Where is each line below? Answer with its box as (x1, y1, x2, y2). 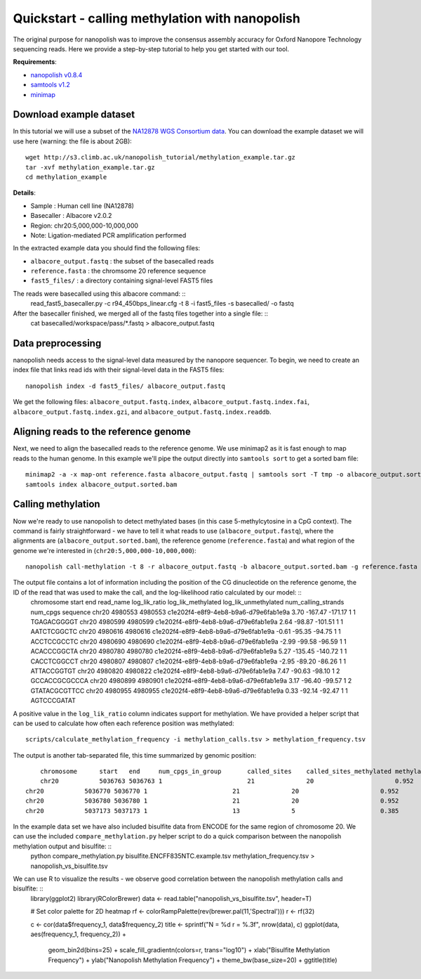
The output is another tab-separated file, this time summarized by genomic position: (13, 751, 256, 759)
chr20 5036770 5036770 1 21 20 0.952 (25, 787, 399, 795)
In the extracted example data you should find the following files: (13, 244, 201, 252)
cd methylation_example (25, 173, 107, 181)
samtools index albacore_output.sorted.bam (25, 480, 178, 488)
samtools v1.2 (30, 81, 70, 89)
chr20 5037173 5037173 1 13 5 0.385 (25, 807, 399, 815)
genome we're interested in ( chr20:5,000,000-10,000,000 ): (13, 546, 196, 555)
